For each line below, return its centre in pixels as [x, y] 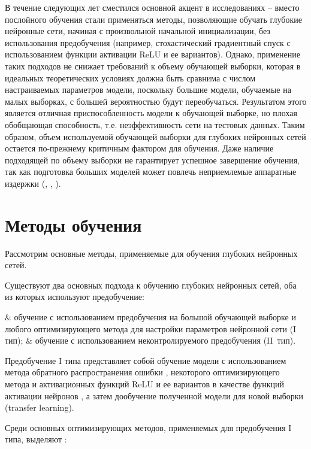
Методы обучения [73, 224]
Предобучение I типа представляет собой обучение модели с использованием [146, 360]
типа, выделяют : [36, 439]
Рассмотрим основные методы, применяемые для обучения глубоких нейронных [151, 253]
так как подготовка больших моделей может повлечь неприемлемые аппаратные [151, 172]
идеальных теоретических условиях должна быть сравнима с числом [130, 78]
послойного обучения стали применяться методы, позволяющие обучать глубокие [153, 19]
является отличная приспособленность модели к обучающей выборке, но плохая [151, 113]
